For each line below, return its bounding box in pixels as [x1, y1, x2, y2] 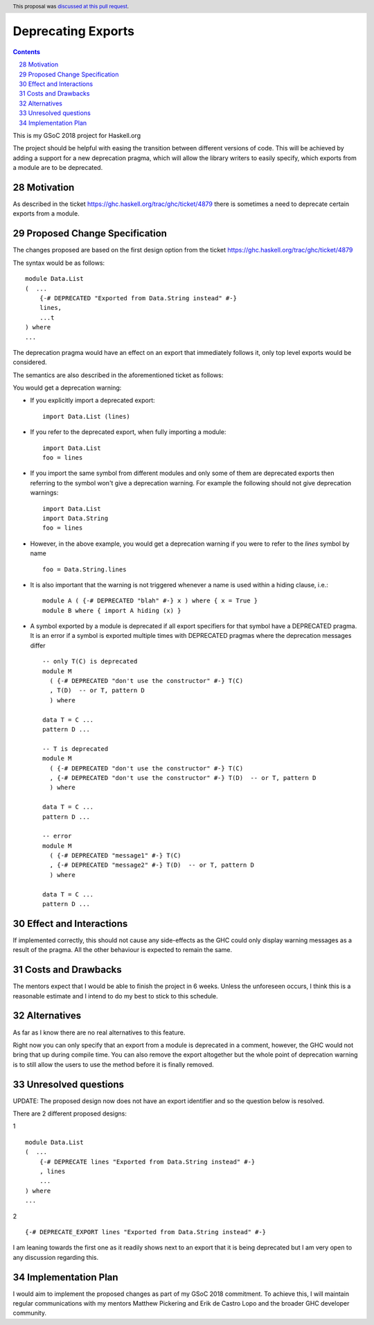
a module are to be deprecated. [12, 164, 103, 172]
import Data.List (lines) [42, 413, 131, 420]
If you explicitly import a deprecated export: [30, 396, 155, 405]
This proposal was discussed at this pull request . [12, 3, 130, 10]
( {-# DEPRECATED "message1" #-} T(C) [49, 851, 181, 860]
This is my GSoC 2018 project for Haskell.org [12, 132, 141, 139]
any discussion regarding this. [12, 1253, 99, 1261]
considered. [12, 358, 47, 367]
